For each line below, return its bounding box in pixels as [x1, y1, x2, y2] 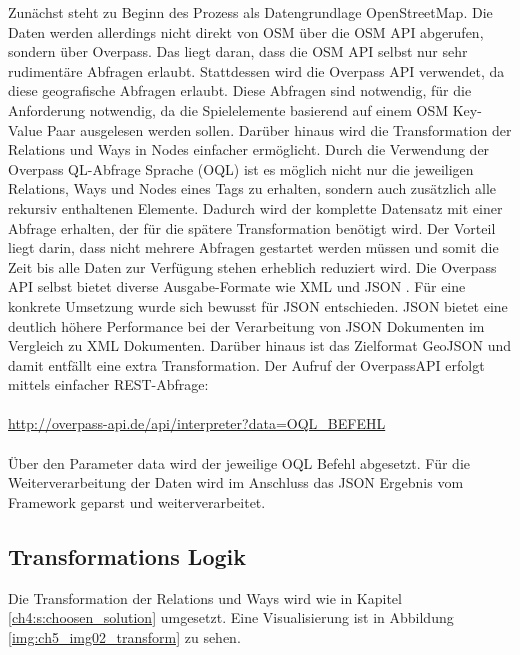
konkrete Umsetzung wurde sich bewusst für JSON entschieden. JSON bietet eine [8, 295, 508, 316]
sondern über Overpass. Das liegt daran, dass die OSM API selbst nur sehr [8, 41, 468, 62]
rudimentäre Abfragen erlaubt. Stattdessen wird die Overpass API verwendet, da [8, 60, 505, 81]
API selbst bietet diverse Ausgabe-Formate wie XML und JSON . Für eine [8, 276, 466, 297]
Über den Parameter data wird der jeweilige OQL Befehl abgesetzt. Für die [8, 452, 470, 473]
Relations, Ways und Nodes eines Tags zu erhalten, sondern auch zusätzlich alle [8, 178, 497, 199]
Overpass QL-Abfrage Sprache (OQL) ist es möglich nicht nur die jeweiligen [8, 158, 474, 179]
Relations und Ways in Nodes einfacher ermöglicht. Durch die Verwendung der [8, 139, 490, 160]
